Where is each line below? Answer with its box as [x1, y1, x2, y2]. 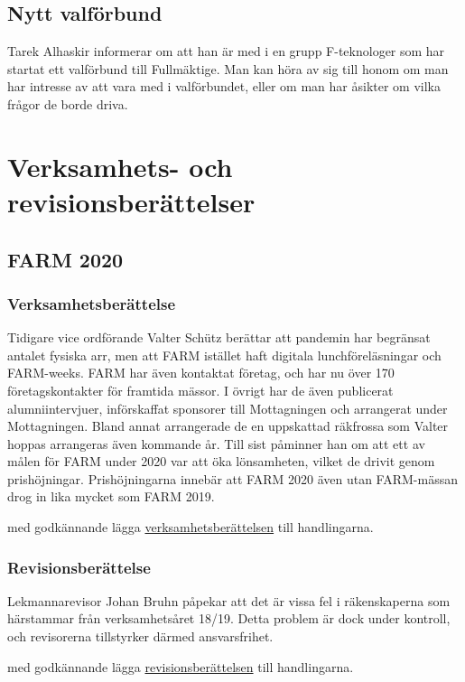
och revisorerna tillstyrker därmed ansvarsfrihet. [7, 627, 274, 646]
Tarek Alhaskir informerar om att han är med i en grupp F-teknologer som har [7, 42, 445, 61]
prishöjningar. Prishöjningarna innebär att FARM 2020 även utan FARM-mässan [7, 469, 458, 488]
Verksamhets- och [7, 147, 233, 184]
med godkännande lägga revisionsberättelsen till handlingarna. [7, 657, 354, 676]
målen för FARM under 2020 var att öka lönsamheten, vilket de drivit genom [7, 452, 435, 471]
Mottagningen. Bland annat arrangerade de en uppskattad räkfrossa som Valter [7, 416, 449, 435]
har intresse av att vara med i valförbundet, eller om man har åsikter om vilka [7, 77, 441, 96]
